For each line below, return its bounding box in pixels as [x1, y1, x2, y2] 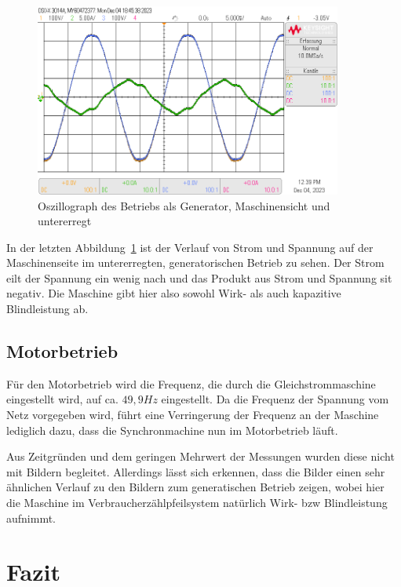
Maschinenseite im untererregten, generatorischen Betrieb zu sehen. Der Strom [6, 254, 385, 271]
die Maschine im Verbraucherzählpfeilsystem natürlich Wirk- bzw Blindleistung [6, 494, 388, 511]
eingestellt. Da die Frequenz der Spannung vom [161, 391, 389, 407]
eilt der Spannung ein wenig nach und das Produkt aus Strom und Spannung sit [6, 269, 392, 286]
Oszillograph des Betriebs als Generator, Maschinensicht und [38, 197, 330, 213]
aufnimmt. [6, 509, 57, 526]
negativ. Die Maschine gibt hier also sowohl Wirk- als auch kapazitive [6, 285, 341, 301]
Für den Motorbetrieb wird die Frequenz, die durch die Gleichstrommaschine [6, 375, 376, 392]
